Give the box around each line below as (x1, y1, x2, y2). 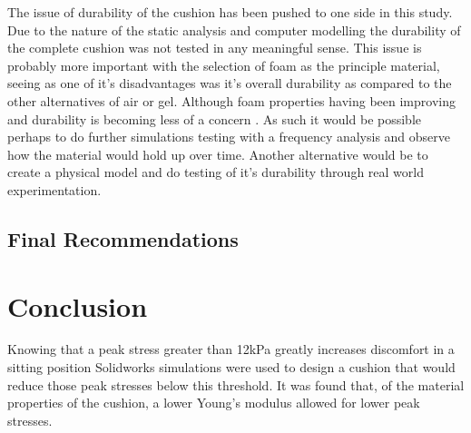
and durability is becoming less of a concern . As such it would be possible (7, 109, 421, 128)
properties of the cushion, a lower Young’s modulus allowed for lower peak (7, 393, 420, 412)
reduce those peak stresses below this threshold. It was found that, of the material (7, 375, 465, 394)
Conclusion (7, 287, 148, 324)
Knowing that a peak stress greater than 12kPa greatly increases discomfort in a (7, 340, 455, 359)
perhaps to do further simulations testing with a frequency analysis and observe (7, 127, 451, 146)
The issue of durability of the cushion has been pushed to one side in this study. (7, 3, 453, 21)
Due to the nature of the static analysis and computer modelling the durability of (7, 20, 461, 39)
